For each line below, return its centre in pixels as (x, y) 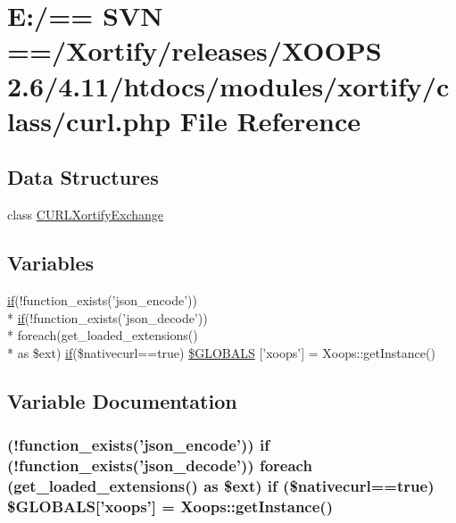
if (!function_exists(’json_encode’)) (103, 299)
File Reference (270, 120)
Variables (51, 263)
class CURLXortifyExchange (86, 215)
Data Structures (83, 177)
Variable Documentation (122, 400)
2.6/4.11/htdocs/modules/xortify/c (228, 85)
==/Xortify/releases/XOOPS (195, 50)
